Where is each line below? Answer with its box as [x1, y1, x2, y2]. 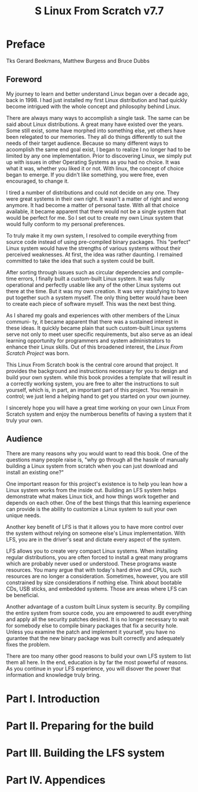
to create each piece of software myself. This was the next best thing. [6, 300, 176, 307]
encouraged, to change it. [6, 177, 69, 185]
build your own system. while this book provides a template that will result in [6, 373, 192, 381]
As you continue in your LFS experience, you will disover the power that [6, 665, 181, 672]
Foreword [6, 74, 43, 84]
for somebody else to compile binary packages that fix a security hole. [6, 622, 178, 629]
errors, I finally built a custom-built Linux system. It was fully [18, 275, 165, 282]
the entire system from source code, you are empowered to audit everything [6, 609, 192, 616]
